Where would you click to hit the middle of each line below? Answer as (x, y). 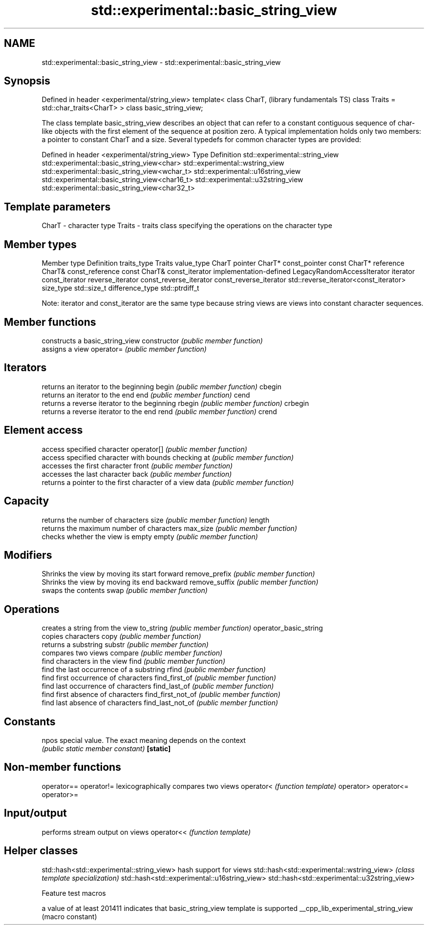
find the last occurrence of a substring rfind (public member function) (154, 670)
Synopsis (27, 81)
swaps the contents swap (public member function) (125, 591)
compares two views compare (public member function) (132, 653)
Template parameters (57, 207)
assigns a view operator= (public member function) (124, 349)
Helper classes (41, 851)
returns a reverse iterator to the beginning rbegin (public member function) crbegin (175, 403)
